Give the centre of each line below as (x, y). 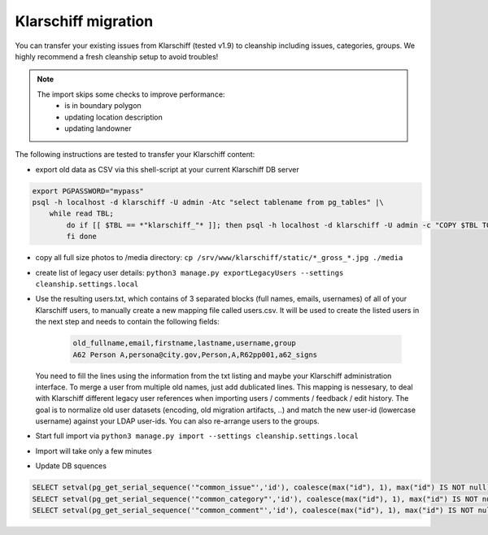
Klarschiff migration (84, 21)
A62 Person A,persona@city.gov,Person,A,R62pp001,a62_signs (195, 354)
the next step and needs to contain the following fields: (127, 322)
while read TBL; (81, 214)
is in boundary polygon (103, 106)
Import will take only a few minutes (94, 450)
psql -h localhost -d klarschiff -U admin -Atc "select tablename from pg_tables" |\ (208, 202)
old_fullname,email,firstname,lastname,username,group (184, 343)
